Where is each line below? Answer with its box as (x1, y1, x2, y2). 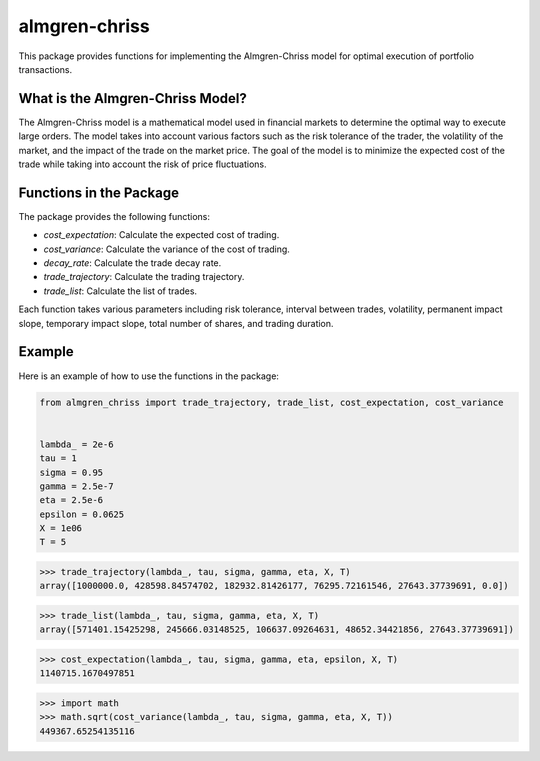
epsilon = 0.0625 (39, 508, 125, 520)
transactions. (18, 63, 73, 75)
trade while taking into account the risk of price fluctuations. (18, 158, 267, 170)
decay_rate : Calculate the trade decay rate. (43, 257, 222, 269)
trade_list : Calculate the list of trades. (43, 285, 198, 297)
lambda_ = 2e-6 (39, 438, 114, 450)
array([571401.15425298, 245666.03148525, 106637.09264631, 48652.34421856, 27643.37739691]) (39, 624, 515, 635)
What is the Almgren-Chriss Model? (18, 90, 247, 107)
